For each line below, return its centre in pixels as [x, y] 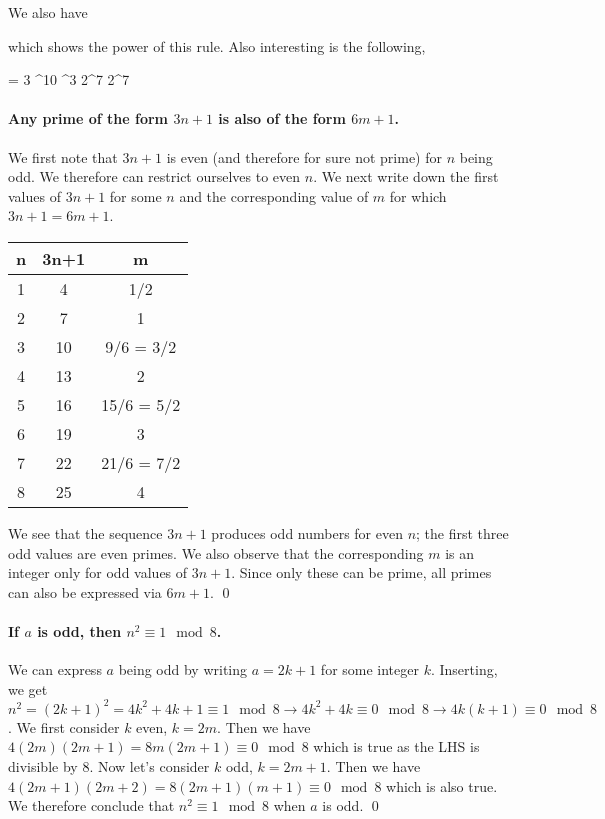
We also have [48, 12]
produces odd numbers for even [307, 532]
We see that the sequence [85, 532]
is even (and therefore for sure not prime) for [304, 156]
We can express [55, 669]
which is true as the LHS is [396, 746]
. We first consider [64, 726]
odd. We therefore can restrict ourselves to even [154, 176]
